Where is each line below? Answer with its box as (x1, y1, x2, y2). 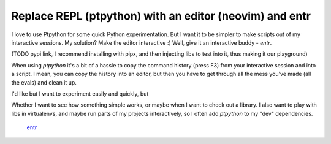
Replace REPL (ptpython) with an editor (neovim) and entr (11, 9, 311, 23)
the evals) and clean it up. (11, 78, 77, 86)
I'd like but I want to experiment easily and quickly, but (11, 89, 149, 97)
